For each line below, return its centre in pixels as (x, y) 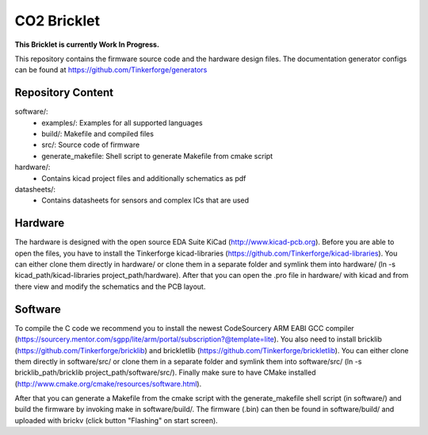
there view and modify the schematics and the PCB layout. (110, 287)
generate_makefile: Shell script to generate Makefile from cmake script (157, 156)
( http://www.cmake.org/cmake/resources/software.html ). (108, 383)
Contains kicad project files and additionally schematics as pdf (144, 178)
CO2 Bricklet (57, 21)
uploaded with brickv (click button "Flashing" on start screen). (116, 420)
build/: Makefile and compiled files (98, 134)
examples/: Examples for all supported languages (122, 122)
